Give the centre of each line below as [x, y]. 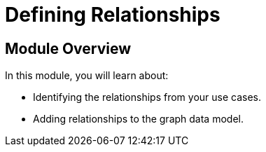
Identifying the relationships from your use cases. [147, 97]
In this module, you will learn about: [87, 76]
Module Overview [68, 48]
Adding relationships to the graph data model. [138, 119]
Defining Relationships [113, 15]
